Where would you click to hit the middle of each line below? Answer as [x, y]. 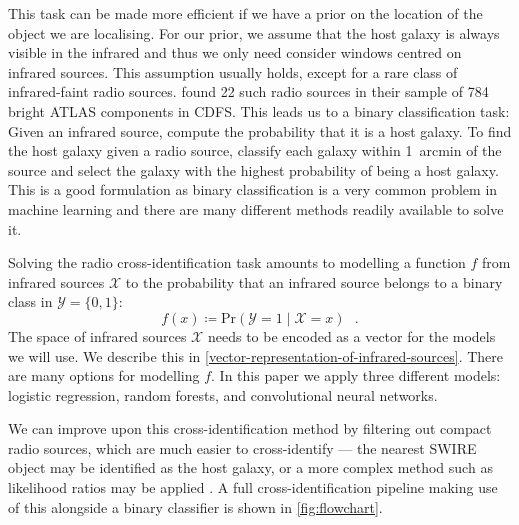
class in [30, 301]
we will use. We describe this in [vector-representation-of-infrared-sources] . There [256, 355]
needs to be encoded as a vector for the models [351, 335]
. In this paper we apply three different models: [356, 375]
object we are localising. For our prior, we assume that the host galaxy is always [254, 32]
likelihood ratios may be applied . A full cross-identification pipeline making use [253, 487]
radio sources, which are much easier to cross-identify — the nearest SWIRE [242, 447]
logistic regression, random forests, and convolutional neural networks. [223, 394]
